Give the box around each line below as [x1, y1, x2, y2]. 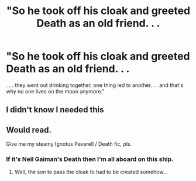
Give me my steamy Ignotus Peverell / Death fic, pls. [6, 140, 132, 148]
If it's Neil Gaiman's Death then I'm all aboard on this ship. [6, 155, 174, 163]
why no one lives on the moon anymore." [6, 88, 105, 95]
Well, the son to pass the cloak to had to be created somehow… [14, 169, 168, 176]
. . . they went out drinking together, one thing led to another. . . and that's [6, 81, 184, 89]
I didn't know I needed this [6, 105, 104, 115]
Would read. [6, 125, 51, 135]
